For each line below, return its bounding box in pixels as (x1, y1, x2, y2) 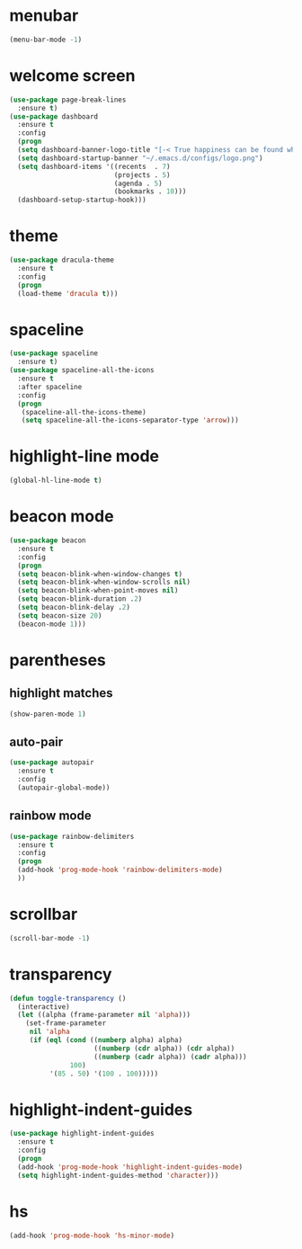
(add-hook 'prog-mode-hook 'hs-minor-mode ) (9, 1231, 175, 1240)
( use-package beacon (9, 536, 87, 545)
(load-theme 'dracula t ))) (17, 289, 119, 298)
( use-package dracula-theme (9, 255, 115, 265)
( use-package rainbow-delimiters (9, 832, 135, 841)
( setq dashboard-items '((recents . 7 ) (17, 162, 171, 171)
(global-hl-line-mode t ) (9, 476, 102, 486)
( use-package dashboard (9, 112, 99, 121)
